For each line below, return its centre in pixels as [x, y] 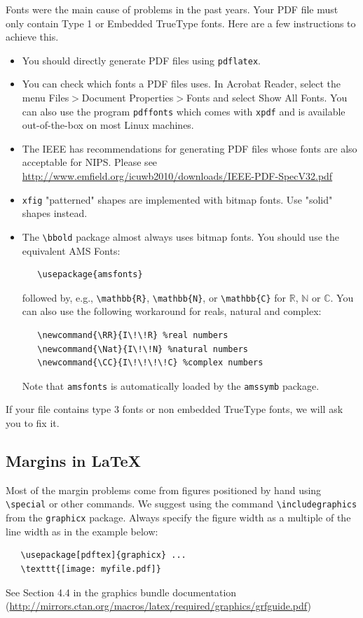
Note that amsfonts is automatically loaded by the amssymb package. [171, 385]
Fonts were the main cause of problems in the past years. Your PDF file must [172, 9]
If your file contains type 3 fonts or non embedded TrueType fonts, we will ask [174, 409]
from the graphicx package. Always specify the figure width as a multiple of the [178, 518]
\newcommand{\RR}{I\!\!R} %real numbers [133, 335]
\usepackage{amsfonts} [90, 275]
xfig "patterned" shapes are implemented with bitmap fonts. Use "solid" [177, 199]
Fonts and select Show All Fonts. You [267, 98]
